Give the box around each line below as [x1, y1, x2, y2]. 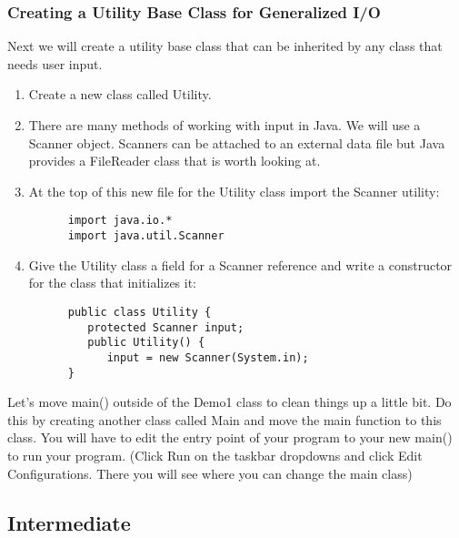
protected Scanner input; [87, 320, 244, 334]
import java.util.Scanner [67, 229, 225, 243]
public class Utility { [67, 305, 212, 319]
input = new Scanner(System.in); [106, 350, 309, 364]
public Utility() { [87, 336, 205, 350]
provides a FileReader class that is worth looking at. [28, 151, 321, 170]
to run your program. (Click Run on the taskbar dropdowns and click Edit [7, 445, 423, 464]
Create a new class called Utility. [28, 85, 212, 104]
